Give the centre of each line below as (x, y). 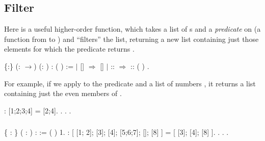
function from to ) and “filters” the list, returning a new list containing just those (131, 39)
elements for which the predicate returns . (69, 49)
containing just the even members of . (63, 93)
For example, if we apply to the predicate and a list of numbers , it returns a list (130, 83)
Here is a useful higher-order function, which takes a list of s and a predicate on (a (132, 29)
